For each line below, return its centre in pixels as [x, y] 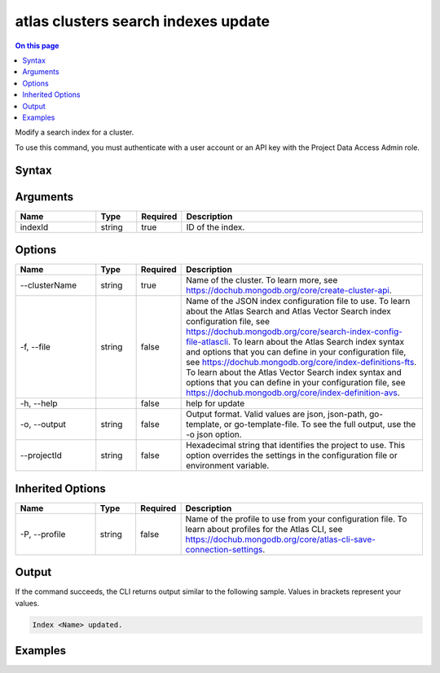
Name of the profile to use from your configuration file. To [296, 519]
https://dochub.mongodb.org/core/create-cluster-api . [289, 291]
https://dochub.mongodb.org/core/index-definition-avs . [293, 393]
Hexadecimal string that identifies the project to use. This [296, 446]
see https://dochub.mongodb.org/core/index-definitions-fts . [301, 363]
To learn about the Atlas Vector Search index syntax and [294, 372]
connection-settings [224, 549]
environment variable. [228, 466]
